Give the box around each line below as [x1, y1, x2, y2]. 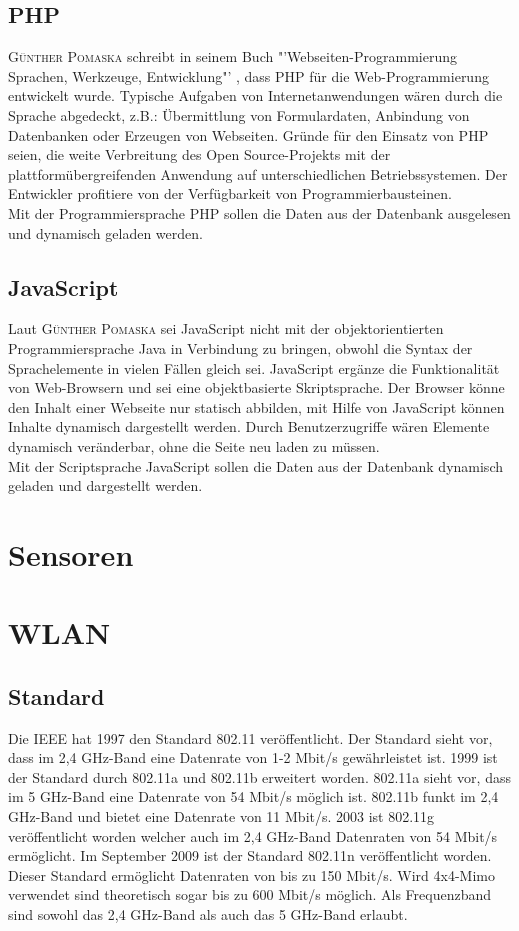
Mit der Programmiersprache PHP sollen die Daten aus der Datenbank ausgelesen [8, 202, 511, 223]
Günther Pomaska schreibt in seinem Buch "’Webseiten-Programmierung [8, 46, 457, 67]
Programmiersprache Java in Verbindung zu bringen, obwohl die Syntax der [8, 337, 473, 358]
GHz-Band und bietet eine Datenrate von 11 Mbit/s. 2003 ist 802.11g [8, 806, 435, 827]
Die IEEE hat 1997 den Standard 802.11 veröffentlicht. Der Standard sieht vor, [8, 727, 493, 748]
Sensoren [8, 533, 134, 574]
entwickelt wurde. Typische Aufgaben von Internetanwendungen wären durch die [8, 85, 503, 106]
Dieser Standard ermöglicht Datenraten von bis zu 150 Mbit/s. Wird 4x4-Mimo [8, 864, 495, 885]
